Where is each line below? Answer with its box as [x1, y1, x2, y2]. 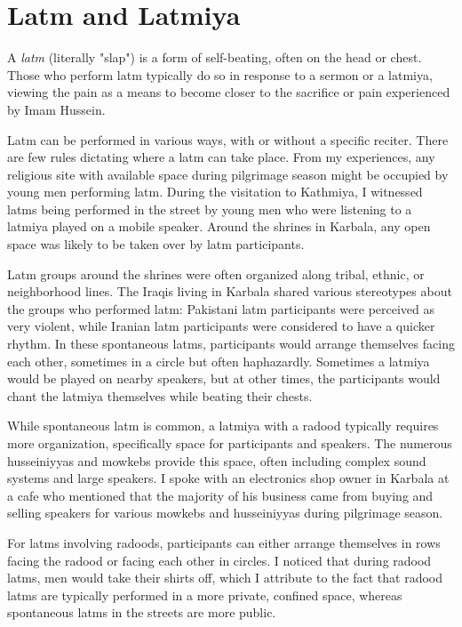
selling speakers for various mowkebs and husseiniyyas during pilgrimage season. [7, 503, 443, 522]
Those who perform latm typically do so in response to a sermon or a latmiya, [7, 65, 433, 84]
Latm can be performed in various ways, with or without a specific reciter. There [7, 130, 449, 149]
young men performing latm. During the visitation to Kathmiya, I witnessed [7, 182, 423, 201]
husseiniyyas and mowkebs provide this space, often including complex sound [7, 451, 426, 470]
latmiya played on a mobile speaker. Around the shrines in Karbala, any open [7, 217, 431, 236]
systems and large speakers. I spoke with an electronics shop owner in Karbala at [7, 469, 450, 487]
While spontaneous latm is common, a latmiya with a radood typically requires [7, 416, 439, 435]
